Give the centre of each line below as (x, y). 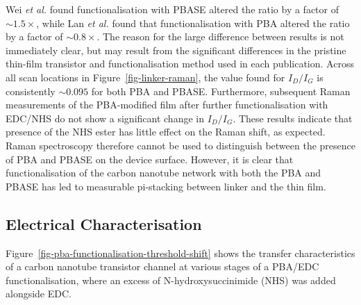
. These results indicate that (293, 118)
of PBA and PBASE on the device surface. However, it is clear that (150, 159)
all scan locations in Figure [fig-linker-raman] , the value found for (145, 77)
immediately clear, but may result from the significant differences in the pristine (176, 50)
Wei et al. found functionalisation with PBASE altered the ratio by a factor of (172, 9)
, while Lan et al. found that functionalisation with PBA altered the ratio (193, 23)
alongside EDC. (39, 294)
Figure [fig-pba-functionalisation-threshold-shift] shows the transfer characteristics (180, 253)
